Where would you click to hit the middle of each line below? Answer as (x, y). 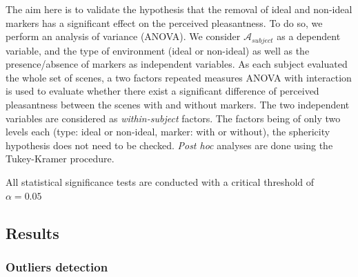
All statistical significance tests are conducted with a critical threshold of (160, 181)
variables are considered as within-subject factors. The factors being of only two (173, 118)
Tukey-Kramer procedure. (60, 159)
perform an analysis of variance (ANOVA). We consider (123, 36)
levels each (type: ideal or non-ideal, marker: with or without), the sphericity (168, 132)
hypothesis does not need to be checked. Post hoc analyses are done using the (169, 145)
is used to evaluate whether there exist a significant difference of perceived (162, 91)
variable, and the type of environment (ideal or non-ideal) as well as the (158, 50)
